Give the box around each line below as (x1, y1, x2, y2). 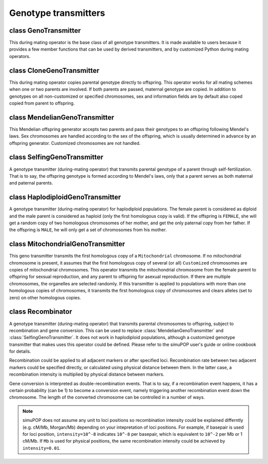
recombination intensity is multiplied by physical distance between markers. (9, 371, 165, 377)
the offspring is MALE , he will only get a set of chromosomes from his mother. (9, 227, 167, 233)
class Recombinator (9, 308, 72, 316)
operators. (9, 53, 31, 59)
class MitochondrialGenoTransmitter (9, 240, 125, 248)
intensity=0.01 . (22, 445, 61, 451)
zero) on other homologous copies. (9, 294, 81, 300)
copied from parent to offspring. (9, 100, 75, 106)
